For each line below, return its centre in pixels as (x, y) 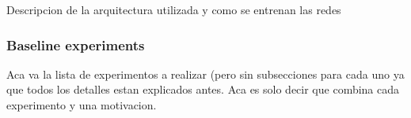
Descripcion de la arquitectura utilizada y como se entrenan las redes (174, 9)
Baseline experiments (76, 44)
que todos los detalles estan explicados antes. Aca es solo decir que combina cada (203, 89)
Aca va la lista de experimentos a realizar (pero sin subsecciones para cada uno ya (205, 74)
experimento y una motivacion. (82, 105)
